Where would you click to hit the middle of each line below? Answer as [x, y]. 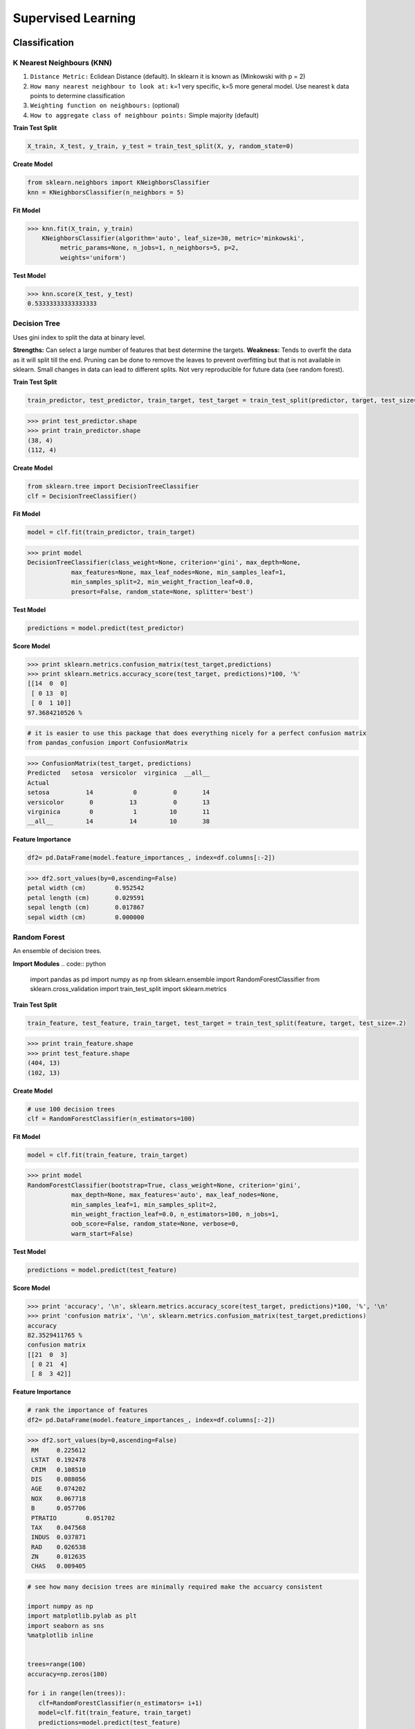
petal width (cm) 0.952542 [86, 888]
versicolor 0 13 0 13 [119, 802]
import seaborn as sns [66, 1626]
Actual [38, 783]
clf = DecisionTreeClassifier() [82, 496]
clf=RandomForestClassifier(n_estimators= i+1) [121, 1703]
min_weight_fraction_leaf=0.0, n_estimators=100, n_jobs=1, [175, 1214]
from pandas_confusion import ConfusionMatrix [108, 743]
